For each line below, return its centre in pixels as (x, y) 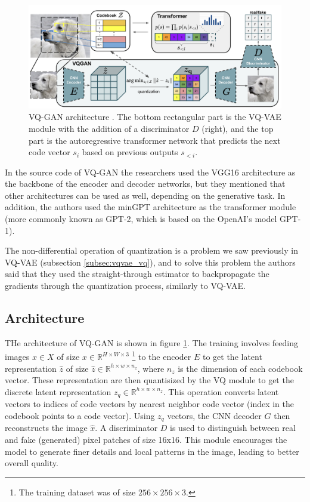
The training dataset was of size (77, 492)
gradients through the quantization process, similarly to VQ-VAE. (125, 286)
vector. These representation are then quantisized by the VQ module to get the (149, 380)
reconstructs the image (46, 428)
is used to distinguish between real (233, 428)
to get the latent (232, 357)
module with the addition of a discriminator (109, 128)
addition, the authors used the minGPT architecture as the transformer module (151, 207)
